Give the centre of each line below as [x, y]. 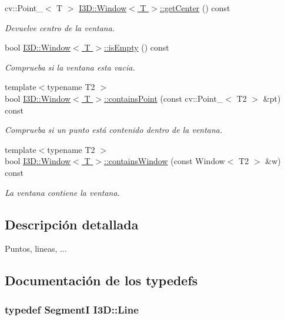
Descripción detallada [72, 224]
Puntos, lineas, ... [36, 249]
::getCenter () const [195, 8]
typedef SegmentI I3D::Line [72, 309]
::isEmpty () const [136, 47]
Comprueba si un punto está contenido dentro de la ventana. [114, 130]
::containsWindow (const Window [164, 161]
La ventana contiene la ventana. [62, 192]
